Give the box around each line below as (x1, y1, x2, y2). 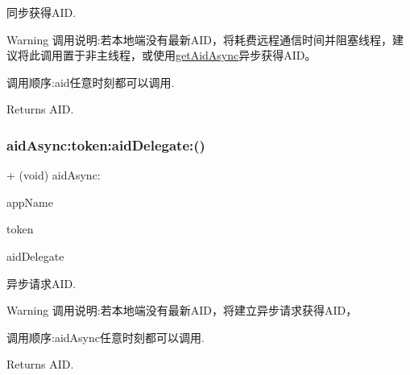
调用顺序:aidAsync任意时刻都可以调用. (6, 328, 205, 345)
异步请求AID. (6, 274, 77, 291)
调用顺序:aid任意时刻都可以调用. (6, 73, 175, 90)
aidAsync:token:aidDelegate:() (6, 134, 205, 155)
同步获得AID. (6, 4, 77, 20)
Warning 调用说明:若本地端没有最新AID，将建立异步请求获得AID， (6, 302, 358, 319)
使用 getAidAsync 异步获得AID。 (152, 47, 317, 64)
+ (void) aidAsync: (6, 167, 101, 183)
